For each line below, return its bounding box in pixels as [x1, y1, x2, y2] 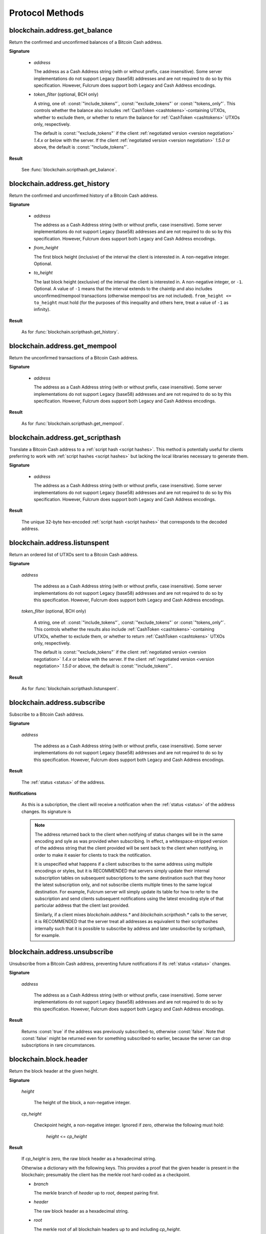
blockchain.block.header [9, 1055, 88, 1064]
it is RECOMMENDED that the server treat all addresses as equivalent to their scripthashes [34, 919, 218, 925]
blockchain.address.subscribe [9, 698, 105, 707]
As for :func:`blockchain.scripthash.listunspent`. [21, 685, 119, 691]
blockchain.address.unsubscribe [9, 948, 113, 956]
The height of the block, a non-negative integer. [33, 1100, 131, 1106]
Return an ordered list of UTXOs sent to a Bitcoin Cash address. [9, 552, 138, 558]
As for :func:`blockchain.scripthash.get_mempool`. [21, 420, 124, 426]
